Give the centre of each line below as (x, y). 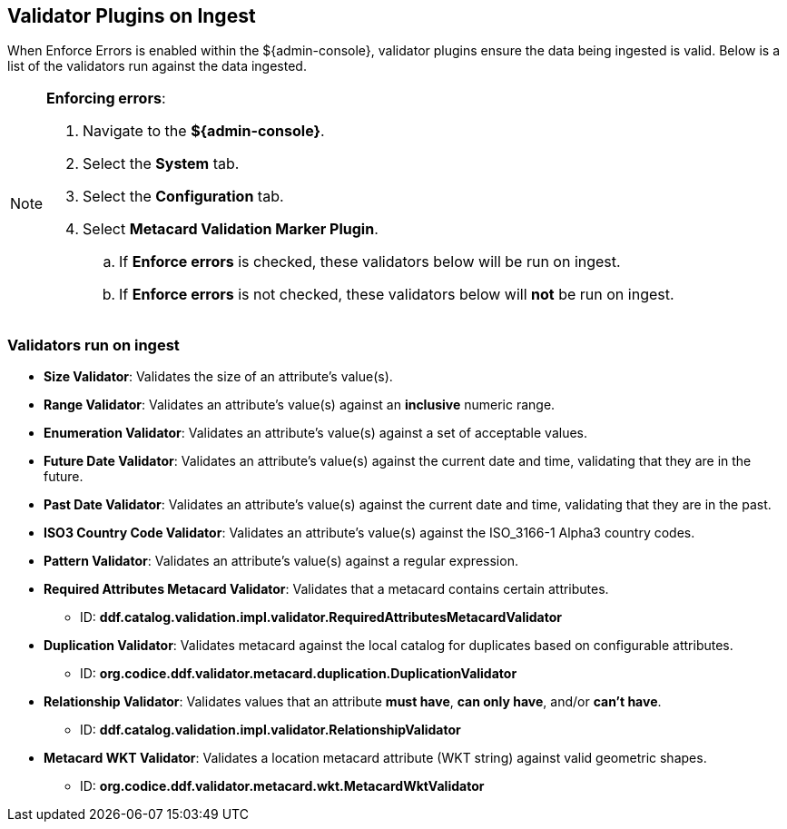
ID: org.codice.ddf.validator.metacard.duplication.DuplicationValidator (299, 674)
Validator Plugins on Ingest (132, 16)
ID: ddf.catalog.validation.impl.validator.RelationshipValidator (271, 730)
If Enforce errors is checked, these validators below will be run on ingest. (370, 262)
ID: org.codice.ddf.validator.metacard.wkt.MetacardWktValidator (282, 786)
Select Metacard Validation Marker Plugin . (231, 229)
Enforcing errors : (106, 99)
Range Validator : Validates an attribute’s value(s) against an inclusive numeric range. (300, 405)
